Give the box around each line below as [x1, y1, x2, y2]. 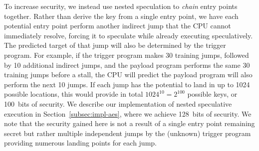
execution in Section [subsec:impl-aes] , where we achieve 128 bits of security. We [4, 108, 252, 119]
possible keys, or [187, 89, 238, 99]
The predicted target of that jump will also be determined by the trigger [4, 40, 226, 50]
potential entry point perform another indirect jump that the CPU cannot [4, 20, 231, 31]
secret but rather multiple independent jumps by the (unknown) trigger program [4, 128, 251, 138]
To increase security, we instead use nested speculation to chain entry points [4, 1, 238, 11]
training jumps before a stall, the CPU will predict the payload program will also [4, 69, 253, 80]
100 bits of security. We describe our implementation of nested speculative [4, 98, 232, 109]
